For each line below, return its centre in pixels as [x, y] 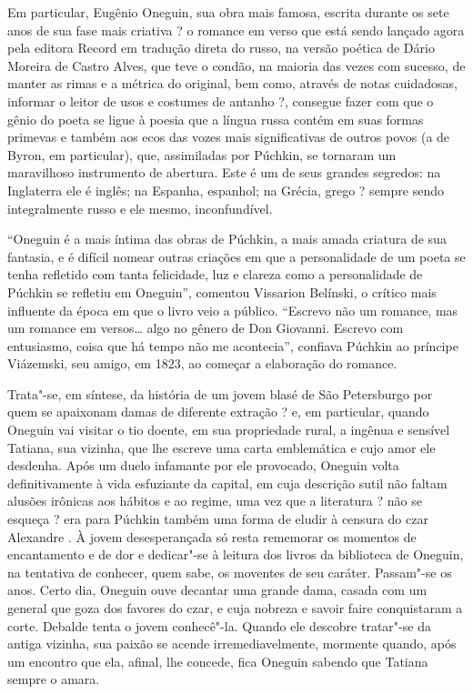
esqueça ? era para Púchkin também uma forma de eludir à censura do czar [218, 519]
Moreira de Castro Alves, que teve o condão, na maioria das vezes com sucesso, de [236, 65]
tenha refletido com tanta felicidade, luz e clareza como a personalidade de [215, 274]
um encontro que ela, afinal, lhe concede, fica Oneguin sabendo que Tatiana [218, 661]
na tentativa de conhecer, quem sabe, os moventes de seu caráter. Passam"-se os [230, 572]
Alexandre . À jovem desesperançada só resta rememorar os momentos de [212, 536]
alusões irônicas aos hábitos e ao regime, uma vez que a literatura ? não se [215, 501]
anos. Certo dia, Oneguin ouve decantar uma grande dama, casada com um [217, 590]
